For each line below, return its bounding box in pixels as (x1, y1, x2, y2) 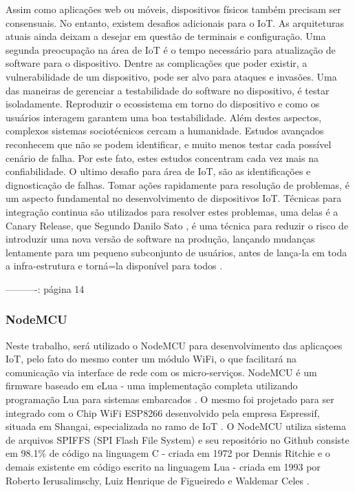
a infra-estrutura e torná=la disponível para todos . (6, 258, 223, 273)
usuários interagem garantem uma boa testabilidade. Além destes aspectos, (6, 110, 322, 124)
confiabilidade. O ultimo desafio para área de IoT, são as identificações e (6, 164, 311, 178)
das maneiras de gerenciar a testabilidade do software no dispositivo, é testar (6, 83, 330, 97)
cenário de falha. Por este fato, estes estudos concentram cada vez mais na (6, 150, 319, 165)
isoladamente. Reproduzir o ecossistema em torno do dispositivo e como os (6, 96, 320, 111)
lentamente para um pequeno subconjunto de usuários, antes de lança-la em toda (6, 245, 347, 259)
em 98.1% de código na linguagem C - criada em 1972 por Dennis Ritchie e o (6, 446, 330, 460)
